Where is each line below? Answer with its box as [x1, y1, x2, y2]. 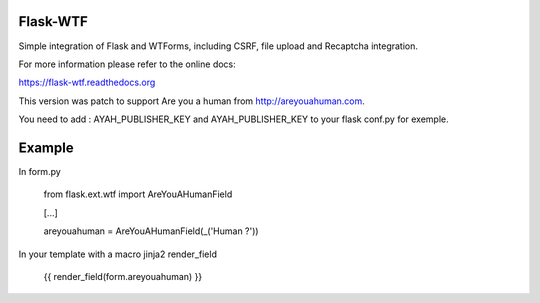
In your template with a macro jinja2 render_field [18, 248, 217, 260]
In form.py [18, 165, 62, 177]
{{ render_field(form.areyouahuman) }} [43, 270, 203, 282]
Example [18, 139, 74, 156]
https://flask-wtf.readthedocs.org [18, 76, 156, 89]
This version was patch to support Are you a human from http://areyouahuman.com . [18, 95, 365, 107]
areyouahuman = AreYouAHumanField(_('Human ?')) [43, 225, 259, 237]
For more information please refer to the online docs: [18, 58, 237, 70]
